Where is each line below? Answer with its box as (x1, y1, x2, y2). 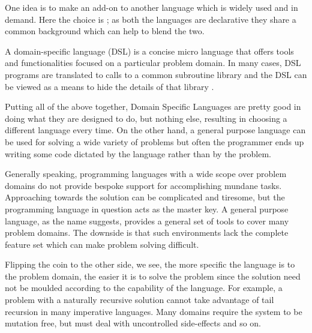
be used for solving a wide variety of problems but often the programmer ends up (5, 135, 304, 148)
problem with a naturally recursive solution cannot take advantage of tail (5, 293, 274, 306)
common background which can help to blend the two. (5, 25, 205, 37)
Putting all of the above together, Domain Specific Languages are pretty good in (5, 100, 301, 113)
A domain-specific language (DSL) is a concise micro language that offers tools (5, 44, 294, 57)
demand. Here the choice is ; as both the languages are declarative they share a (5, 13, 296, 25)
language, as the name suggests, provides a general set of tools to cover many (5, 214, 289, 227)
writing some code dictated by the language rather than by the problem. (5, 147, 271, 160)
